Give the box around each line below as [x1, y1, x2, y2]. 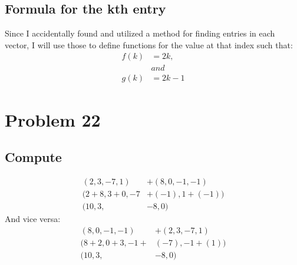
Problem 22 [5, 107, 101, 131]
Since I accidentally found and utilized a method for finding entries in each [5, 27, 275, 39]
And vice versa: [5, 213, 61, 225]
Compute [5, 148, 62, 166]
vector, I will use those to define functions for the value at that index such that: [5, 38, 293, 51]
